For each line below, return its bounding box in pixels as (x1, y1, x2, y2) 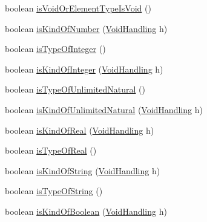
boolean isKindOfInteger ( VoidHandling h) (5, 62, 163, 75)
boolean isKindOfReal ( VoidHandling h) (5, 123, 154, 136)
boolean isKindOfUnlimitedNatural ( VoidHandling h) (5, 103, 203, 116)
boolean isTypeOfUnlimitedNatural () (5, 83, 145, 96)
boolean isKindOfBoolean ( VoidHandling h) (5, 204, 167, 217)
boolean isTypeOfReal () (5, 144, 97, 157)
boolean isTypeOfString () (5, 184, 103, 197)
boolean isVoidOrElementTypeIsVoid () (5, 2, 151, 14)
